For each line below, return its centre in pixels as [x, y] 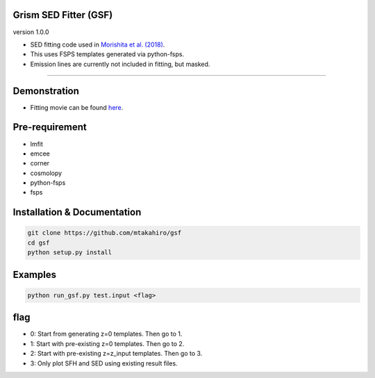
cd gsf [39, 243]
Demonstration [46, 91]
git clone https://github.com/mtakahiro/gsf [105, 233]
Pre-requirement [50, 128]
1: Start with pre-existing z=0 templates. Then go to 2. [107, 343]
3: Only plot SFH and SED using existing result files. [104, 363]
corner [40, 163]
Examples [35, 274]
